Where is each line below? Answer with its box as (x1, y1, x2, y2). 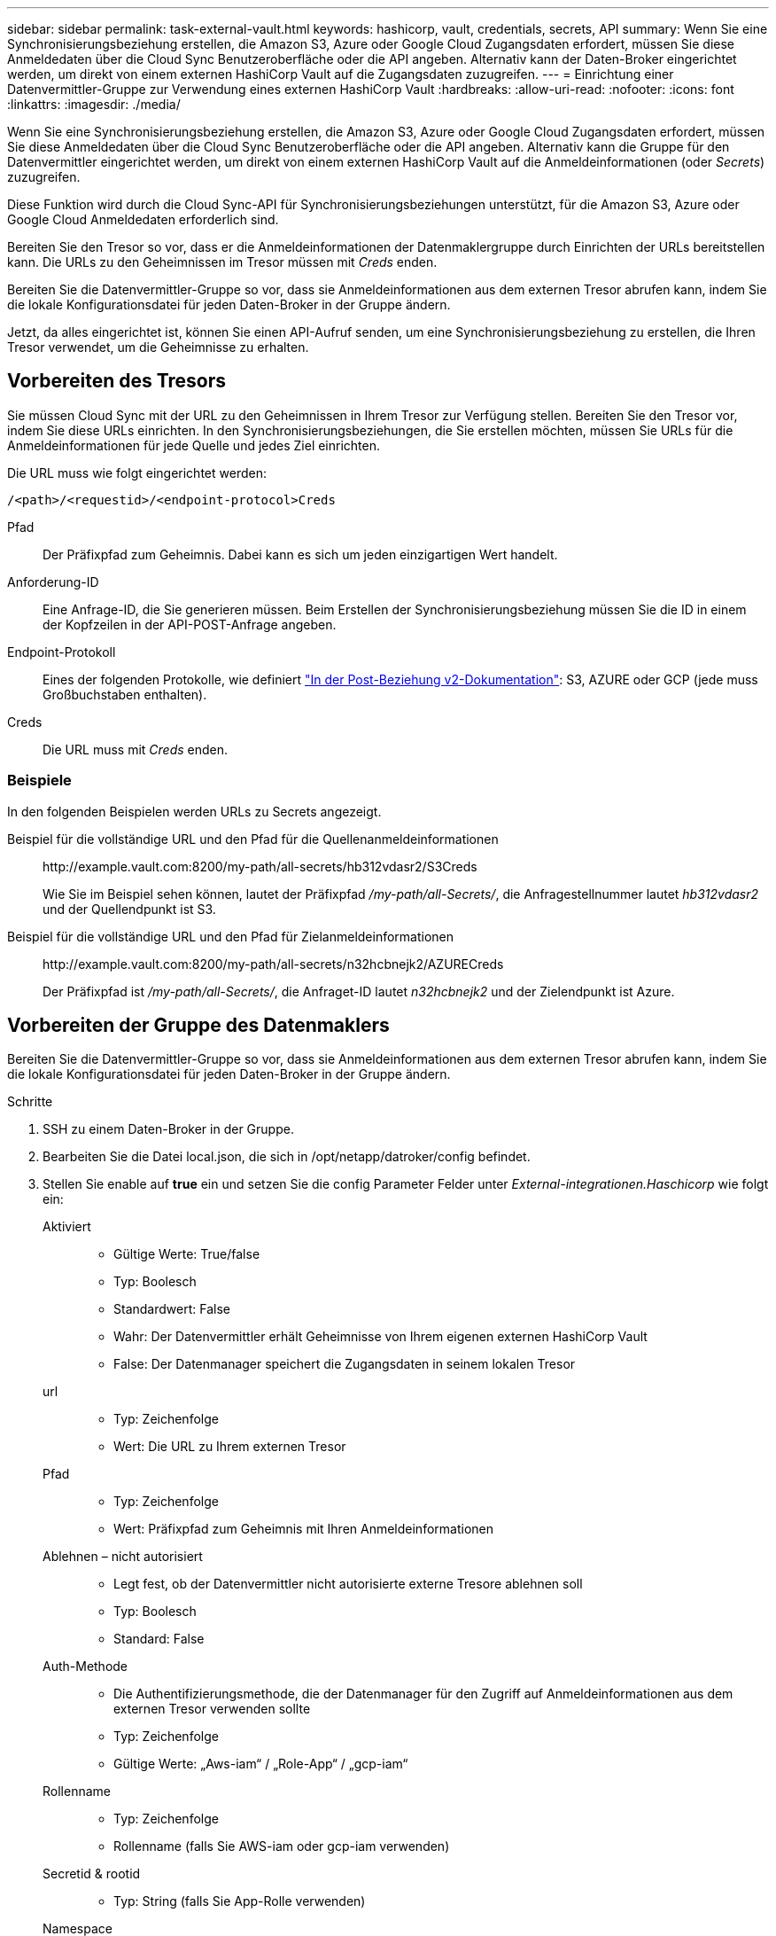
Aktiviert (43, 1219, 91, 1235)
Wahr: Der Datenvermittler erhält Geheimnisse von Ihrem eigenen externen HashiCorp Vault (113, 1329, 648, 1345)
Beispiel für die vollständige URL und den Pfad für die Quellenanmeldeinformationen (7, 831, 499, 847)
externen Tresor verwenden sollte (113, 1701, 311, 1717)
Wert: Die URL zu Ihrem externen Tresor (113, 1439, 346, 1455)
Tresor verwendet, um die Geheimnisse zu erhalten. (7, 340, 309, 355)
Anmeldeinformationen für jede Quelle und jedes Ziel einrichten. (7, 437, 381, 453)
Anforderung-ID (7, 574, 99, 589)
